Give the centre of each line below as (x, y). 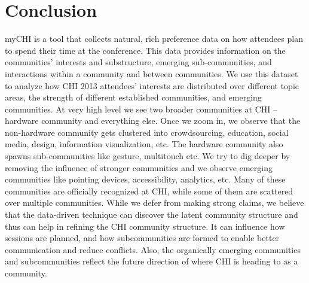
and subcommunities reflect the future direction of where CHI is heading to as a (152, 261)
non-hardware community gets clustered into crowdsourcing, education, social (147, 132)
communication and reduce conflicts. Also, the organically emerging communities (153, 249)
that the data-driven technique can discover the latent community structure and (152, 214)
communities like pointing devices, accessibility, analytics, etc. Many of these (145, 179)
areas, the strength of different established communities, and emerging (133, 97)
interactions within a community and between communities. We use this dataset (152, 73)
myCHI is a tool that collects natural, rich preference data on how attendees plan (154, 39)
